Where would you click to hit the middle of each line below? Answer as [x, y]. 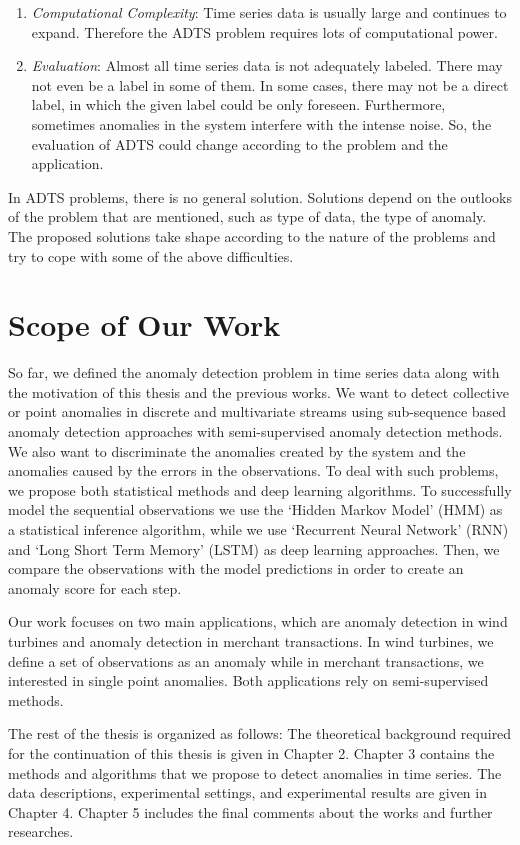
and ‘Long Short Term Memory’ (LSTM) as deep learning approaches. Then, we [254, 548]
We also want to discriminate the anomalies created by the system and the [237, 450]
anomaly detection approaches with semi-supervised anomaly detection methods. [255, 431]
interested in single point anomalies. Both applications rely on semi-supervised [248, 680]
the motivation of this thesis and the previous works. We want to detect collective [258, 391]
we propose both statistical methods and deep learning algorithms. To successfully [260, 489]
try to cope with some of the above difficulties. [151, 255]
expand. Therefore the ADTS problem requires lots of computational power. [264, 31]
